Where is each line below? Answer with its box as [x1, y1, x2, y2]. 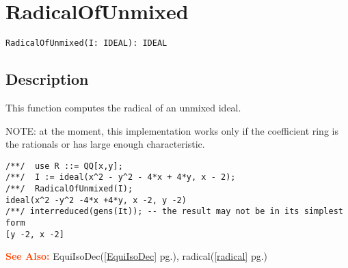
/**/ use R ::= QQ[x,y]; [5, 161, 123, 171]
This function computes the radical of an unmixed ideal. [5, 100, 241, 114]
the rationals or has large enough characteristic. [5, 137, 205, 151]
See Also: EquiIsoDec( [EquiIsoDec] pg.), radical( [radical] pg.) [5, 249, 268, 263]
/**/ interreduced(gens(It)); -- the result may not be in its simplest [5, 206, 343, 217]
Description [5, 68, 89, 90]
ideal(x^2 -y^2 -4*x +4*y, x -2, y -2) [5, 195, 187, 205]
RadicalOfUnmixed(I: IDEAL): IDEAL [5, 38, 168, 49]
